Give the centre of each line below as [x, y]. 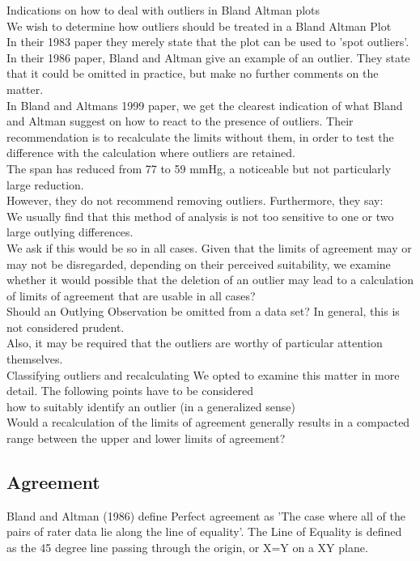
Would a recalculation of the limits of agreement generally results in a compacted [208, 422]
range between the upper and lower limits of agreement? [146, 438]
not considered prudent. [66, 327]
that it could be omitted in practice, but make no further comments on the [193, 73]
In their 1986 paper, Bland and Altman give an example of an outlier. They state [208, 57]
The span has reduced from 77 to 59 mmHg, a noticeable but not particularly [199, 168]
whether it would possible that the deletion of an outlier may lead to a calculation [210, 280]
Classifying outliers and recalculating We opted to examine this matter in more [203, 374]
